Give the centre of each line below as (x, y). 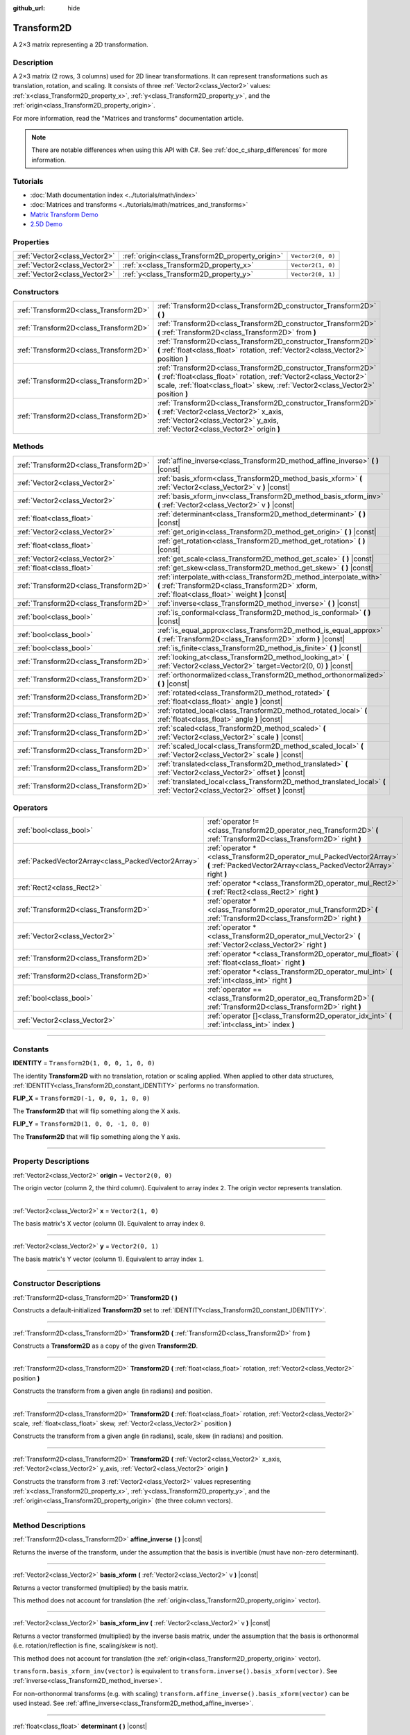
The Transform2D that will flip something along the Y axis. (96, 1136)
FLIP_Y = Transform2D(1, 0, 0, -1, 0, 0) (82, 1124)
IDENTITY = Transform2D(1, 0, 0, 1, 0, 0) (84, 1063)
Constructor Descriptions (57, 1284)
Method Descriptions (49, 1525)
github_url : (29, 8)
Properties (31, 242)
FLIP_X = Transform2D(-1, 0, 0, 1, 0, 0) (82, 1098)
